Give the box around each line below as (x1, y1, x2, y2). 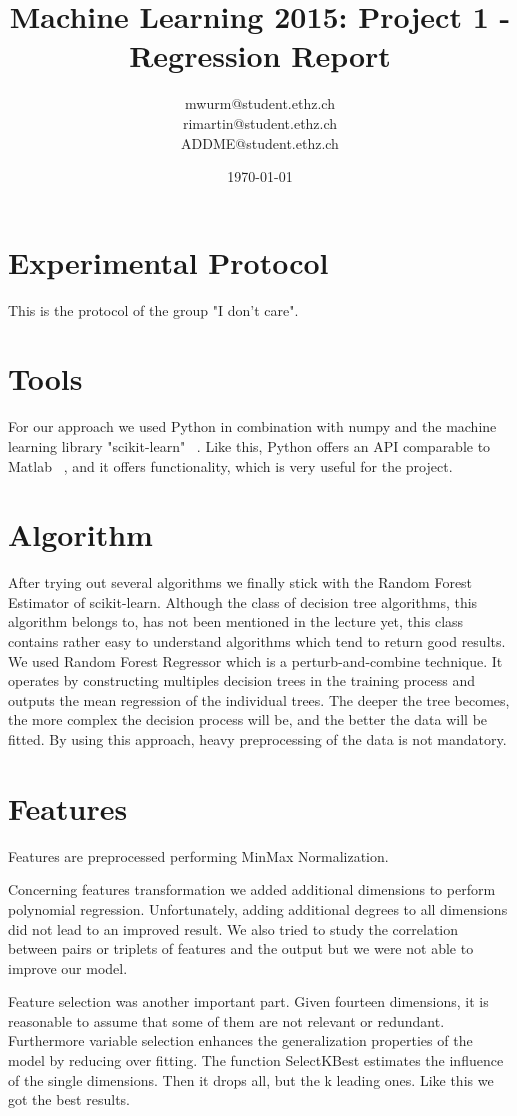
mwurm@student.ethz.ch (185, 93, 335, 114)
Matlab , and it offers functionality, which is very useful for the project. (8, 455, 453, 476)
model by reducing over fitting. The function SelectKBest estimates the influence (8, 1050, 504, 1071)
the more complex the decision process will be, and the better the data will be (8, 709, 488, 730)
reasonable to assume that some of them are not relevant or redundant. (8, 1010, 445, 1031)
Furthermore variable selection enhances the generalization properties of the (8, 1030, 473, 1051)
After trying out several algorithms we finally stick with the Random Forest (8, 572, 473, 593)
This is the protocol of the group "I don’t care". (8, 299, 299, 320)
